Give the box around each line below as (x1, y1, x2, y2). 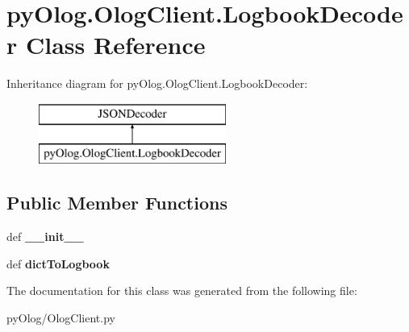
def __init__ (6, 228, 84, 245)
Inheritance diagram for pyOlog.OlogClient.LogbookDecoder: (6, 75, 308, 92)
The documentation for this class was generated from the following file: (6, 282, 357, 299)
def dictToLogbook (6, 255, 110, 272)
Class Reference (25, 28, 206, 61)
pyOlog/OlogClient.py (6, 309, 115, 326)
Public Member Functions (6, 190, 227, 215)
